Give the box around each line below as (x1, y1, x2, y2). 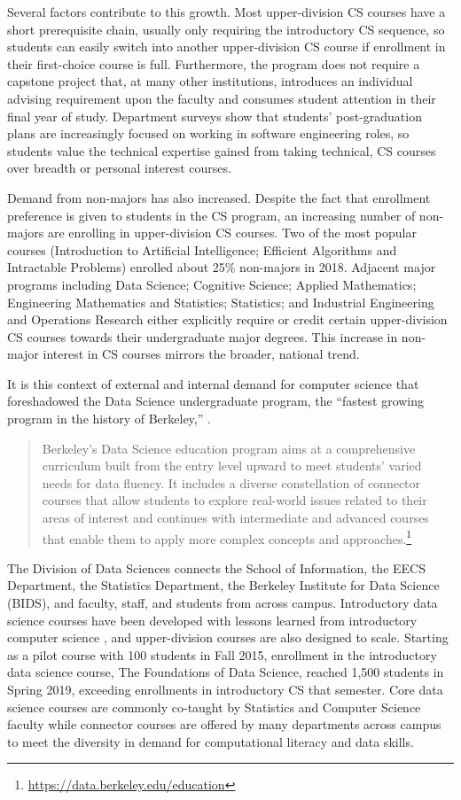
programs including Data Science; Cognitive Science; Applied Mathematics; (7, 275, 417, 293)
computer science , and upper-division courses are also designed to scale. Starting (7, 628, 449, 647)
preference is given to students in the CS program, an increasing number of (7, 206, 416, 224)
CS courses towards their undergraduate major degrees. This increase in (7, 327, 398, 346)
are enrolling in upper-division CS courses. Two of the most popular (48, 223, 417, 242)
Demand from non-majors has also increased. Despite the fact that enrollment (7, 188, 431, 206)
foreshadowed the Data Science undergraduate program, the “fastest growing (7, 392, 425, 410)
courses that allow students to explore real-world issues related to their (42, 491, 427, 509)
